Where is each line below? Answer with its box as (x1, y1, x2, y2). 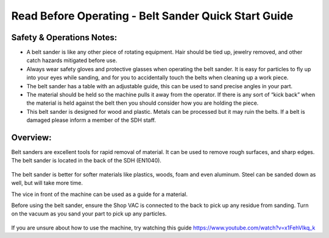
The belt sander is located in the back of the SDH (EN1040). (11, 157, 161, 164)
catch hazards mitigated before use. (26, 57, 118, 64)
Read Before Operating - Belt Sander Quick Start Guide (11, 9, 294, 23)
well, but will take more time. (11, 180, 83, 187)
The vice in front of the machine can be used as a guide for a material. (11, 191, 188, 198)
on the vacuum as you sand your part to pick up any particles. (11, 210, 167, 217)
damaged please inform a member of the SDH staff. (26, 116, 157, 124)
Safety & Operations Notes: (11, 32, 118, 43)
